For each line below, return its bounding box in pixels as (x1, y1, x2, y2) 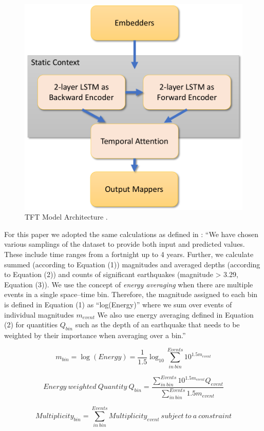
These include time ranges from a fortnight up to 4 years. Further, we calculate (4, 249, 254, 260)
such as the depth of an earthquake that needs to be (75, 319, 240, 330)
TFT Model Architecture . (25, 211, 108, 222)
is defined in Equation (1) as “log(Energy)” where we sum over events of (4, 299, 232, 309)
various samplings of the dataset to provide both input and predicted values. (4, 239, 245, 249)
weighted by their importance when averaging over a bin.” (4, 329, 186, 340)
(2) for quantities (4, 319, 58, 330)
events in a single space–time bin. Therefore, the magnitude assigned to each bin (4, 289, 258, 300)
